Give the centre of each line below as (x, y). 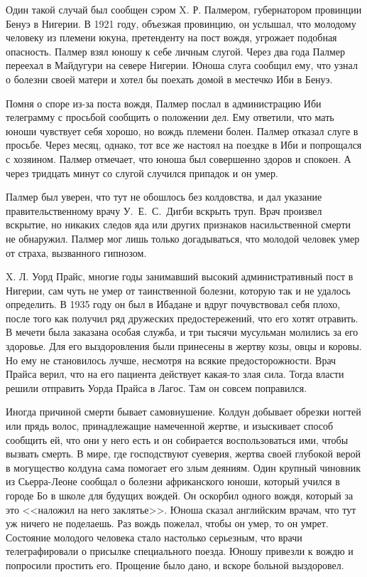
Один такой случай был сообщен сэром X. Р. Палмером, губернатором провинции (184, 9)
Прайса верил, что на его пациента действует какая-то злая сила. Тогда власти (175, 374)
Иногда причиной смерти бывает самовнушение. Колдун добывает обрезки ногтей (183, 412)
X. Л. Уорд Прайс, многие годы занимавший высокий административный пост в (180, 276)
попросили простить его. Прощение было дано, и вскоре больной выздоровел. (175, 565)
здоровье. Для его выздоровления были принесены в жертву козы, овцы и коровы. (184, 346)
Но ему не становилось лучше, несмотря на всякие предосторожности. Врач (171, 360)
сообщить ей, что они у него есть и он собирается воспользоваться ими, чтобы (177, 439)
